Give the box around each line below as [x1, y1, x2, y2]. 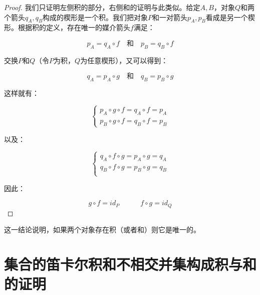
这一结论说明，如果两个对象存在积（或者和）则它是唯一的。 [4, 224, 200, 235]
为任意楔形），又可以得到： [80, 55, 168, 65]
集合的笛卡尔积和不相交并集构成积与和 [4, 254, 257, 274]
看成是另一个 [205, 12, 248, 22]
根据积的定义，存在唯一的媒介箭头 [18, 22, 130, 33]
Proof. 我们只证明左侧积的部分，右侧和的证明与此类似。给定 [4, 2, 200, 12]
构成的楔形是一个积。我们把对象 [43, 12, 148, 22]
